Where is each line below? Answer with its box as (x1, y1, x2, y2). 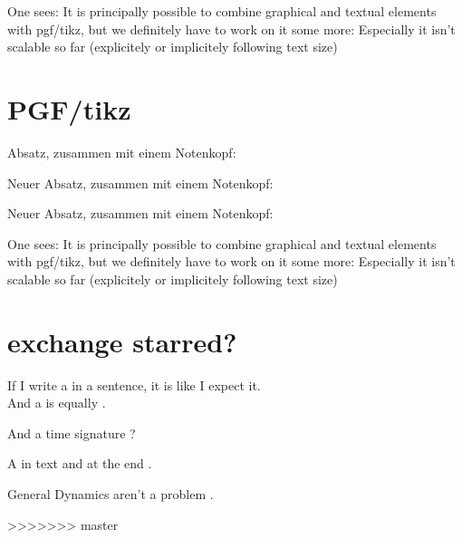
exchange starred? (7, 322, 237, 360)
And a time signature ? (7, 423, 136, 442)
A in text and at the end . (7, 454, 152, 473)
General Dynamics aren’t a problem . (7, 484, 214, 503)
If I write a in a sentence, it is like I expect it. (7, 375, 261, 394)
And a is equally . (7, 393, 106, 412)
